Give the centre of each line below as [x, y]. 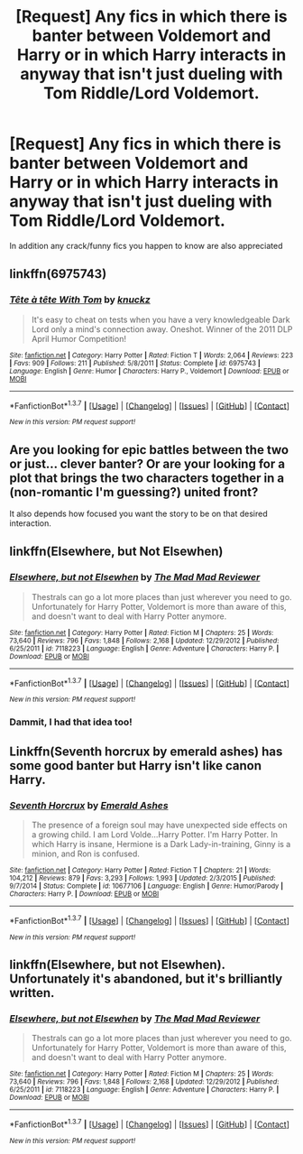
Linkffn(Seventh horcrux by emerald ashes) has [146, 751]
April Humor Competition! [78, 338]
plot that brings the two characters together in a [147, 478]
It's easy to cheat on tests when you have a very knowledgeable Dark [161, 319]
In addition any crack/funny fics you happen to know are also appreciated [146, 245]
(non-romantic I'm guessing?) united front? [134, 492]
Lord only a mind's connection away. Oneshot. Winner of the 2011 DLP [162, 329]
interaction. [31, 523]
